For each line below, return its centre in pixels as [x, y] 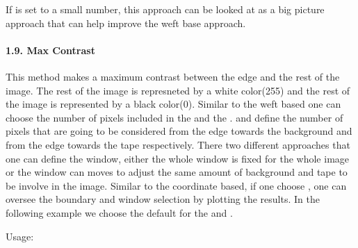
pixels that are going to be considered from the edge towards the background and [179, 131]
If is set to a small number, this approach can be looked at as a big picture [165, 9]
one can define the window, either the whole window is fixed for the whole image [178, 158]
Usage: [20, 236]
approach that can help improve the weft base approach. [126, 23]
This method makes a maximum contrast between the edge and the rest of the [173, 76]
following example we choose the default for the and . [119, 212]
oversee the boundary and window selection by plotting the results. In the [163, 199]
